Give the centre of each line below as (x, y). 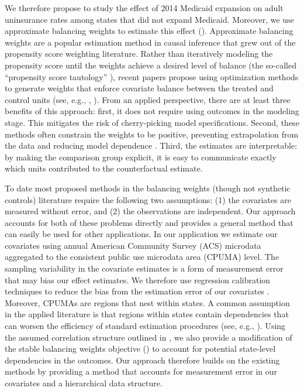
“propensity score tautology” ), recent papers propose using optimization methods (152, 76)
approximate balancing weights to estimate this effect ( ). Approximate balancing (149, 31)
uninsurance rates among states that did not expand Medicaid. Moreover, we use (149, 19)
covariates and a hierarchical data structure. (84, 383)
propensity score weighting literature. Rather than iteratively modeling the (139, 54)
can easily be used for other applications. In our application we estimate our (141, 234)
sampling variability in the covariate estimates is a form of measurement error (144, 268)
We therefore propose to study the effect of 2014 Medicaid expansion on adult (144, 8)
